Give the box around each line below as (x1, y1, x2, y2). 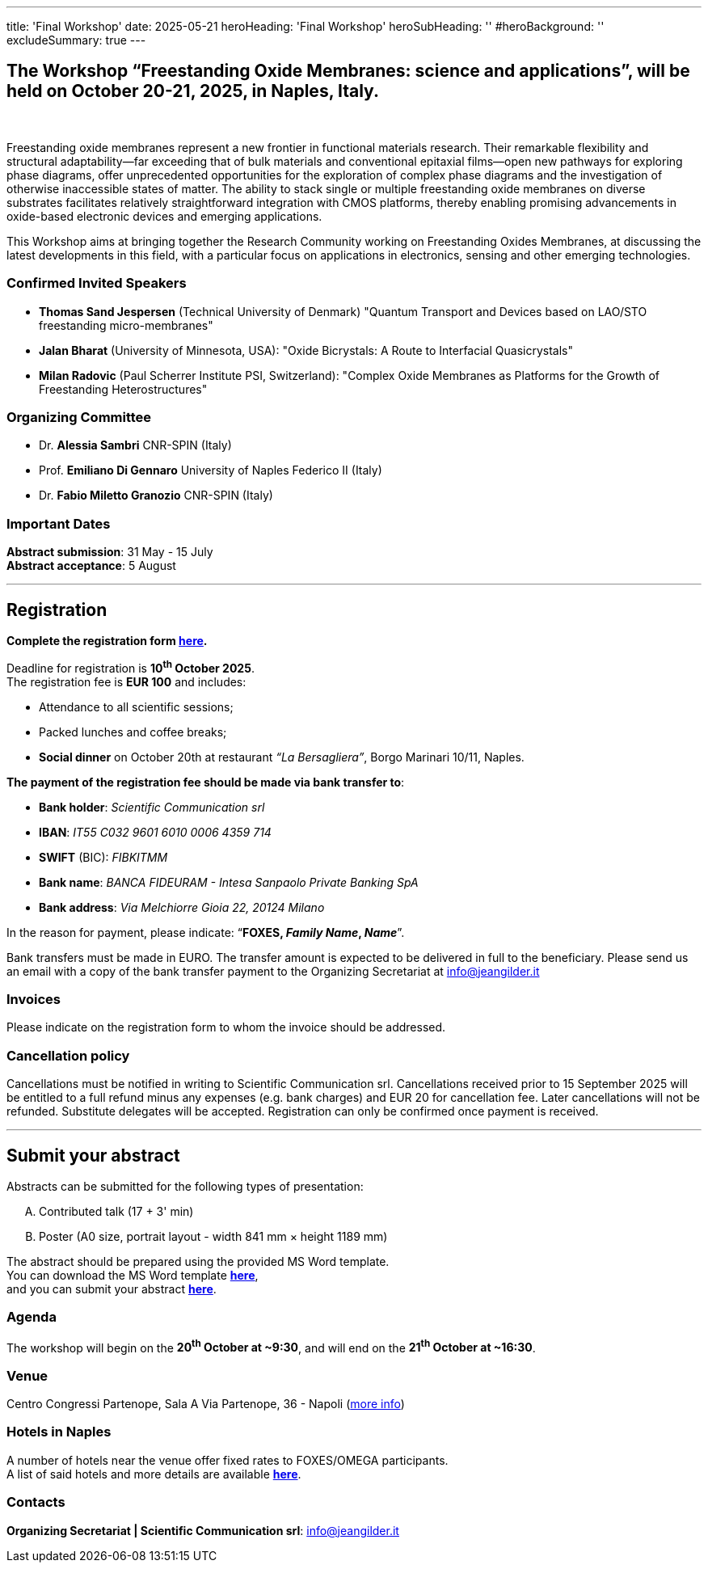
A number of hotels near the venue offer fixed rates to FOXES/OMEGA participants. (6, 1453, 449, 1467)
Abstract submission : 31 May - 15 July (6, 545, 213, 559)
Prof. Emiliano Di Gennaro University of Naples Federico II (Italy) (39, 463, 382, 478)
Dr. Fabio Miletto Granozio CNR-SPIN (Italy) (39, 488, 273, 503)
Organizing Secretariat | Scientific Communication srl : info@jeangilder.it (6, 1523, 399, 1537)
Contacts (6, 1494, 65, 1511)
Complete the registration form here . (6, 633, 208, 647)
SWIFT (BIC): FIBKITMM (39, 850, 168, 864)
